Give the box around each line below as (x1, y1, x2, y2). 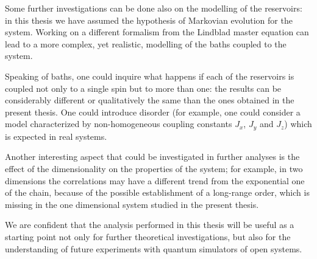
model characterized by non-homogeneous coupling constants (5, 117, 232, 130)
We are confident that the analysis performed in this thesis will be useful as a (5, 218, 294, 231)
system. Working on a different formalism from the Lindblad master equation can (5, 26, 309, 38)
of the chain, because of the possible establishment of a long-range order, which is (5, 186, 310, 199)
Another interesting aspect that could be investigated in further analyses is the (5, 150, 300, 163)
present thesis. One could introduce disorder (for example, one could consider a (5, 105, 301, 118)
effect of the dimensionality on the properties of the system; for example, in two (5, 162, 303, 174)
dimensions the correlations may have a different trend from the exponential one (5, 174, 305, 187)
